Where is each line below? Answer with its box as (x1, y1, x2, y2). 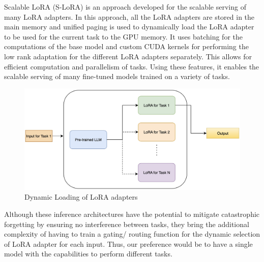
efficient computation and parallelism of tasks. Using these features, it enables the (4, 61, 259, 71)
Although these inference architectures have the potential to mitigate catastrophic (4, 208, 260, 219)
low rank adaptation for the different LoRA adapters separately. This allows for (4, 51, 252, 61)
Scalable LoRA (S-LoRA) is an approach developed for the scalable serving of (4, 2, 246, 12)
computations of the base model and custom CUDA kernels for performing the (4, 41, 249, 52)
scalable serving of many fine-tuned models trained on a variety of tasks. (4, 71, 230, 82)
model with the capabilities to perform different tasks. (4, 248, 172, 259)
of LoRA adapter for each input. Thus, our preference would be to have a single (4, 238, 253, 249)
